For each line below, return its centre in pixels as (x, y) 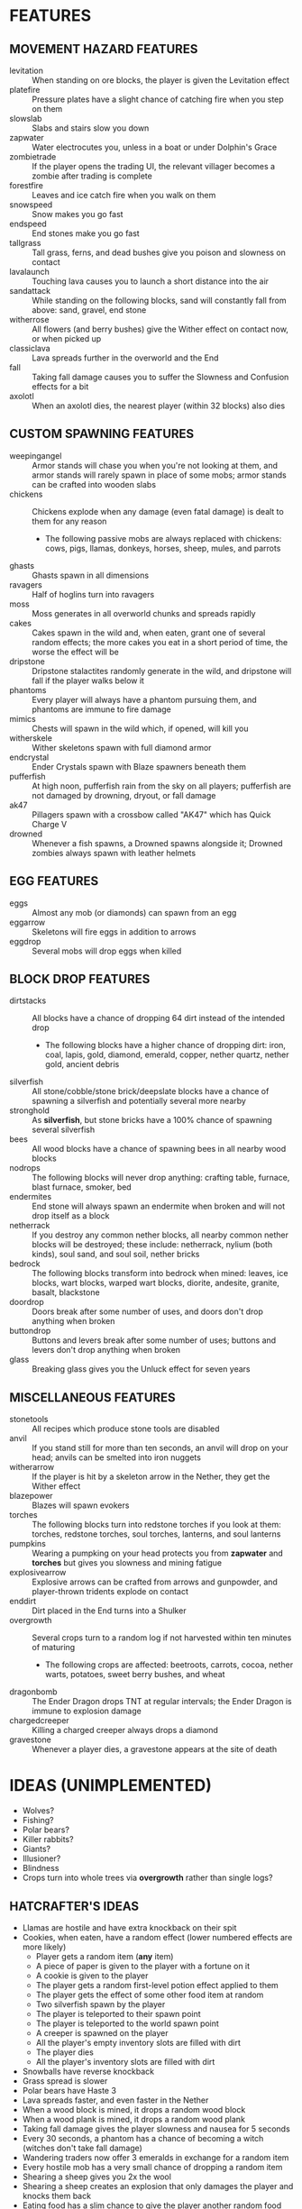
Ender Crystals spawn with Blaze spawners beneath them (139, 766)
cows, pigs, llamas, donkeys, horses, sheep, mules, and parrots (163, 548)
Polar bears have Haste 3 (69, 2090)
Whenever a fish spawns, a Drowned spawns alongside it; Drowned (157, 843)
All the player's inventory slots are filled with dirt (125, 2062)
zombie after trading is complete (92, 176)
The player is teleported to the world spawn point (127, 2023)
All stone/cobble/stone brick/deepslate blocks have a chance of (151, 1091)
